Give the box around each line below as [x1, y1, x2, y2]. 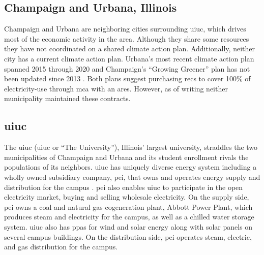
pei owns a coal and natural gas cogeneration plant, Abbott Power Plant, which [4, 201, 253, 212]
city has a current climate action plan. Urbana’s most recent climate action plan [4, 53, 254, 63]
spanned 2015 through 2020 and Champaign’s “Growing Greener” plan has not [4, 63, 250, 74]
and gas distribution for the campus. [4, 241, 118, 252]
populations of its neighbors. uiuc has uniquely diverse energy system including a [4, 162, 257, 172]
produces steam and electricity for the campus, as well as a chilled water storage [4, 211, 254, 222]
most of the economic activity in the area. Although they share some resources [4, 33, 249, 44]
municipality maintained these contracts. [4, 93, 131, 104]
